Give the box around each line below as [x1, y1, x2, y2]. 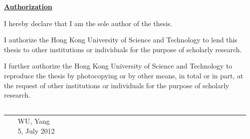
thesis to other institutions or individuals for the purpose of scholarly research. [4, 44, 242, 54]
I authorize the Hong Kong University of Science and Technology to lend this [4, 35, 238, 45]
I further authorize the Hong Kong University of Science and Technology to [4, 61, 232, 71]
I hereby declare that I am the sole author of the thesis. [4, 18, 172, 28]
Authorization [4, 1, 52, 11]
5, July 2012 [17, 125, 55, 136]
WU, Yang [17, 116, 50, 126]
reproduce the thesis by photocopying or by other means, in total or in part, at [4, 70, 244, 80]
